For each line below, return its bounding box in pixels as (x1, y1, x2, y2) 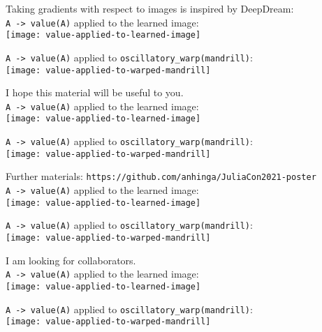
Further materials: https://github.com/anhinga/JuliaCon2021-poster (6, 169, 316, 183)
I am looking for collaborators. (6, 252, 136, 267)
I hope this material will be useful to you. (6, 85, 184, 100)
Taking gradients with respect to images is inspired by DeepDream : (6, 1, 294, 15)
